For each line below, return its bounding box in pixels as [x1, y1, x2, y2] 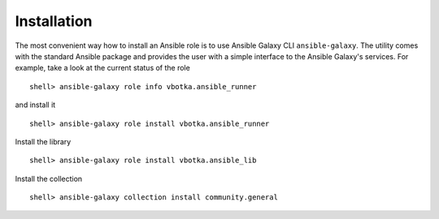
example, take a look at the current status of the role [15, 63, 190, 73]
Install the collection [15, 174, 83, 183]
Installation [15, 12, 93, 30]
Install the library [15, 136, 72, 146]
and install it [15, 100, 56, 109]
